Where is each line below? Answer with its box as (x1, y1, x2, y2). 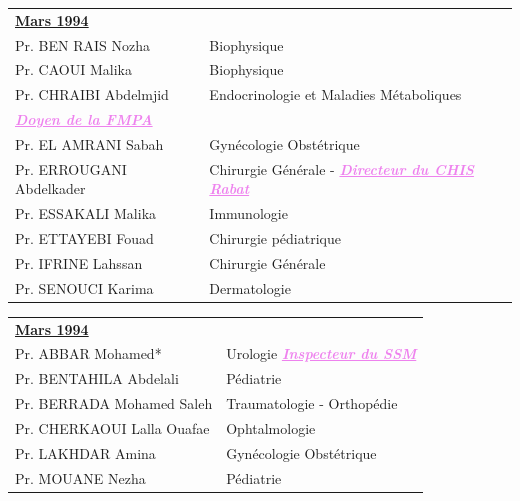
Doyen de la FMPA (15, 109, 153, 130)
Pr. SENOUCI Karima (15, 277, 154, 298)
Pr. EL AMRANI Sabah (15, 133, 164, 154)
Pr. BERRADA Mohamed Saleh (15, 393, 213, 414)
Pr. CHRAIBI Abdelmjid (15, 84, 169, 105)
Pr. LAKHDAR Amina (15, 442, 156, 463)
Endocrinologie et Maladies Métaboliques (209, 84, 462, 105)
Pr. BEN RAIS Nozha (15, 34, 150, 55)
